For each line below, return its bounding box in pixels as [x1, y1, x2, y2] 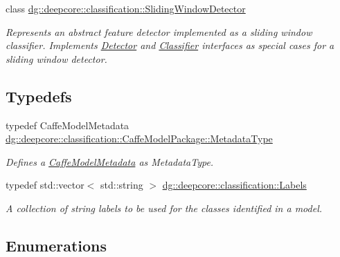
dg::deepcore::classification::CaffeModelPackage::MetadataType [6, 131, 273, 146]
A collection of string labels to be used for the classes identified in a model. [6, 200, 323, 215]
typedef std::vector [6, 178, 84, 192]
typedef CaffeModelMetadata [6, 117, 129, 132]
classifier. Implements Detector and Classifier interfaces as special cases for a [6, 38, 334, 53]
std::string [100, 178, 143, 192]
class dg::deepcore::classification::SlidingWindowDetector [6, 1, 246, 15]
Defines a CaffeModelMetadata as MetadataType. [6, 154, 214, 169]
